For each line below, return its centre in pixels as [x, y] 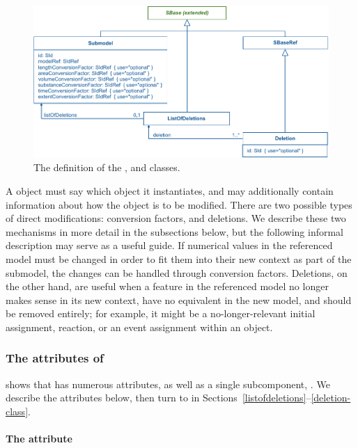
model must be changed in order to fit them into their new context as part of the [179, 258]
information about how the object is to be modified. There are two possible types [179, 204]
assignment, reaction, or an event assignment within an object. [139, 327]
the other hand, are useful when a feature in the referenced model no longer [167, 286]
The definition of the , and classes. [107, 167]
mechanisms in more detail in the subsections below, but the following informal [175, 231]
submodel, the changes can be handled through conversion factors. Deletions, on [177, 272]
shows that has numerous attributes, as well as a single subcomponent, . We [168, 384]
